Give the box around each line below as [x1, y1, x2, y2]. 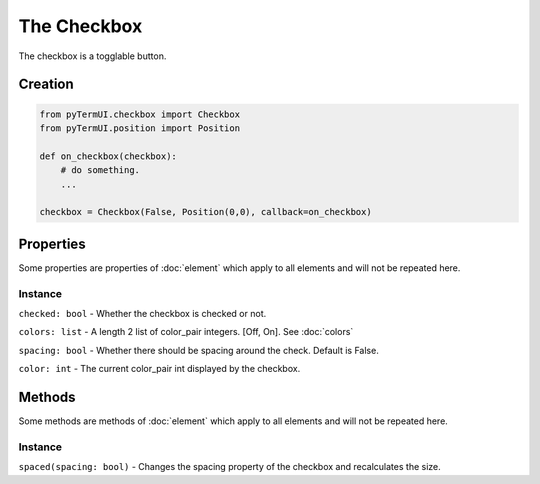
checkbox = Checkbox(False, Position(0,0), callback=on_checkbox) [39, 206, 372, 218]
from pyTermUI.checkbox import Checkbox [39, 108, 240, 120]
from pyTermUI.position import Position [39, 122, 240, 134]
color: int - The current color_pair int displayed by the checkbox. [18, 363, 301, 375]
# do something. [60, 165, 140, 176]
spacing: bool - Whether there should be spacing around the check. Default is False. [18, 344, 379, 356]
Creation [18, 76, 74, 93]
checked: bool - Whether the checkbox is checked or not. [18, 307, 267, 319]
